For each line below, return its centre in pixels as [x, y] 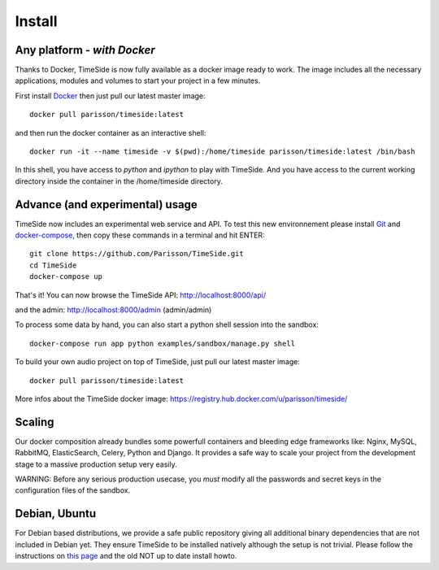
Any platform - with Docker [85, 50]
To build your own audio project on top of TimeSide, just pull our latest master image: [158, 362]
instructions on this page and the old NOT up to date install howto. [126, 556]
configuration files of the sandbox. [73, 490]
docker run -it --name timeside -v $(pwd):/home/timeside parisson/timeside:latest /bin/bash [222, 152]
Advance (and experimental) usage [106, 205]
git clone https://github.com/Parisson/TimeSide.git [137, 254]
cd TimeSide [53, 265]
